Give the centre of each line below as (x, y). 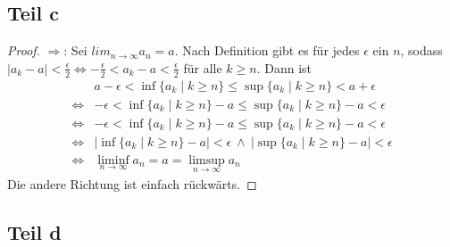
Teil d (34, 231)
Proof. (24, 50)
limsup (207, 160)
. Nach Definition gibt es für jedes (267, 50)
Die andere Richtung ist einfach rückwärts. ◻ (132, 184)
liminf (113, 160)
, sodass (421, 50)
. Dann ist (284, 67)
